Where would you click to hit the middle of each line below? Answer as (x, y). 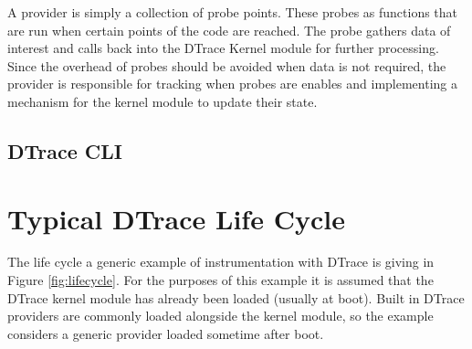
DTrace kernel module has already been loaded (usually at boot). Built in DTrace (236, 297)
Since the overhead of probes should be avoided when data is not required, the (227, 65)
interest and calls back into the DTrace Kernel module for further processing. (223, 48)
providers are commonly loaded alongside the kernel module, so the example (220, 316)
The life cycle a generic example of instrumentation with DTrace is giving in (221, 262)
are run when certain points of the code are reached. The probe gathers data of (229, 30)
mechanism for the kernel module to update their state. (163, 101)
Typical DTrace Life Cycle (176, 218)
